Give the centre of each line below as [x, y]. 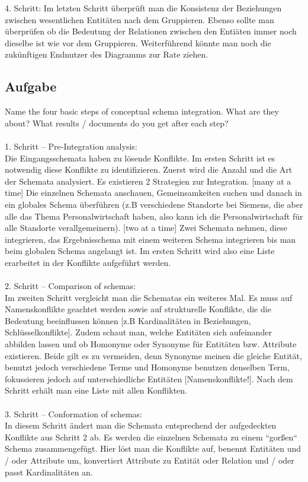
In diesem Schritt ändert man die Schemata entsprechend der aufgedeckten [141, 425]
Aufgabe [31, 86]
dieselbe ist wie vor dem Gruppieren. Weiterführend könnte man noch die [138, 42]
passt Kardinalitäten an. [49, 472]
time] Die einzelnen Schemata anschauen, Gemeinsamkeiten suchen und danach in [153, 193]
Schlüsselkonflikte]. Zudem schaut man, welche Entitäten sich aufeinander [138, 332]
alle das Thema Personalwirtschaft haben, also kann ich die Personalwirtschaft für [154, 216]
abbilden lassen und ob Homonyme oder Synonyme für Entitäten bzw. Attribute [151, 344]
